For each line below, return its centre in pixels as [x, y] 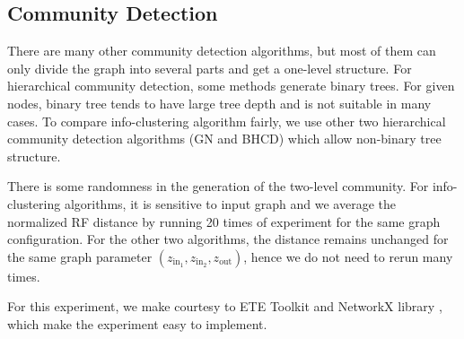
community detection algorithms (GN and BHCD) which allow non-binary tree [224, 139]
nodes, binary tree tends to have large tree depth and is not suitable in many [219, 103]
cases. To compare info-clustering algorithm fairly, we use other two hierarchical [227, 121]
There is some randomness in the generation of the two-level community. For [218, 186]
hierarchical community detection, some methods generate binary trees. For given [231, 86]
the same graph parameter [80, 256]
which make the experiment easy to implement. [137, 323]
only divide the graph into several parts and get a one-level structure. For [210, 68]
